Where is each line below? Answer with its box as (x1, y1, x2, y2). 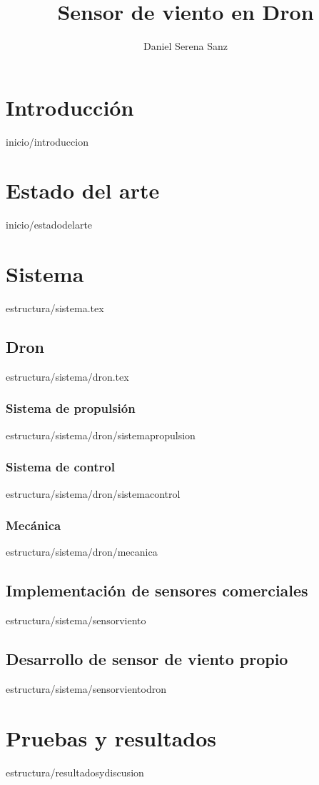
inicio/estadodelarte (6, 217, 93, 232)
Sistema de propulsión (6, 399, 136, 417)
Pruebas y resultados (6, 723, 217, 752)
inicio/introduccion (6, 134, 88, 149)
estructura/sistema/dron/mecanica (6, 544, 158, 559)
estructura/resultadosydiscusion (6, 764, 144, 779)
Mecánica (6, 516, 61, 534)
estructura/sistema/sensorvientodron (6, 681, 166, 696)
